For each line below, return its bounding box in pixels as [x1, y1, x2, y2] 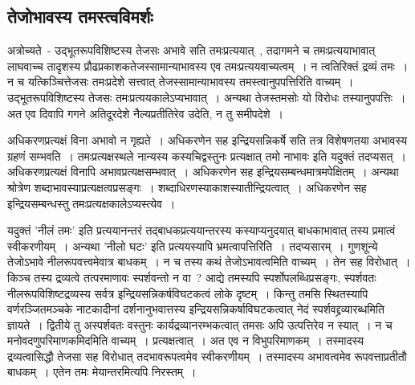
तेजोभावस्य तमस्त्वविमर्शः [7, 4, 153, 29]
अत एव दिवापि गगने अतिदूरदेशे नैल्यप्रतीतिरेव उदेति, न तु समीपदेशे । [7, 104, 284, 121]
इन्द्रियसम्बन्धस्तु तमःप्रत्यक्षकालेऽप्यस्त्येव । [7, 195, 176, 211]
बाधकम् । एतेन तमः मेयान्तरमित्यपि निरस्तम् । [7, 363, 197, 380]
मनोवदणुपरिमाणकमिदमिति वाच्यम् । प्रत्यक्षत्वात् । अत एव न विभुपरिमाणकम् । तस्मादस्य [7, 332, 364, 349]
